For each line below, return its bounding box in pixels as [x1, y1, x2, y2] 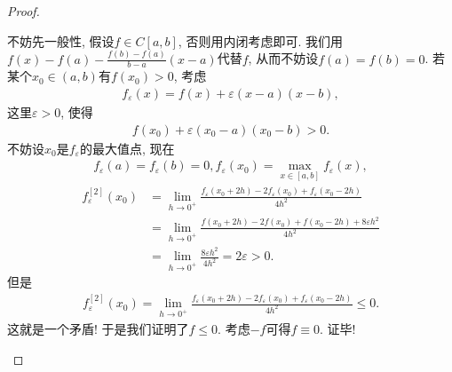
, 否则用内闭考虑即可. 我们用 [178, 31, 343, 50]
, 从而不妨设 [248, 49, 319, 67]
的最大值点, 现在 [79, 139, 175, 157]
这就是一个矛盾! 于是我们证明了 [7, 319, 189, 337]
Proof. [7, 2, 40, 20]
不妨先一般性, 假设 [7, 31, 115, 50]
